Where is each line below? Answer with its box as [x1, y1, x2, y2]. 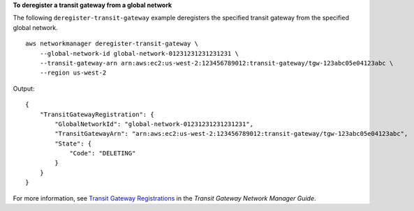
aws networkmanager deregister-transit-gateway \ [25, 40, 199, 48]
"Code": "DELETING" [69, 150, 136, 157]
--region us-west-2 [39, 69, 107, 77]
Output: [13, 84, 35, 93]
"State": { [54, 139, 92, 148]
